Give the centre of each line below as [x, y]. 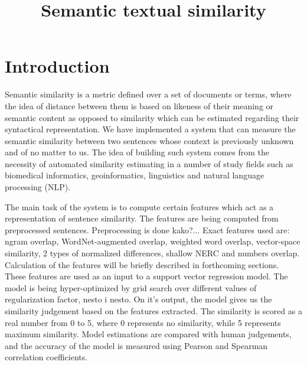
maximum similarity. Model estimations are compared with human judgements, [148, 334]
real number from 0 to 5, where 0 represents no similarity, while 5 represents [143, 322]
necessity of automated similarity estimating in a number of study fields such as [149, 163]
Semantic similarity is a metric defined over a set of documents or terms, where [148, 94]
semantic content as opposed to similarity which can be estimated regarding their [152, 117]
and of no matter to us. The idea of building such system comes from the [137, 152]
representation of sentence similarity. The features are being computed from [142, 218]
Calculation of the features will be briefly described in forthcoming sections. [142, 264]
